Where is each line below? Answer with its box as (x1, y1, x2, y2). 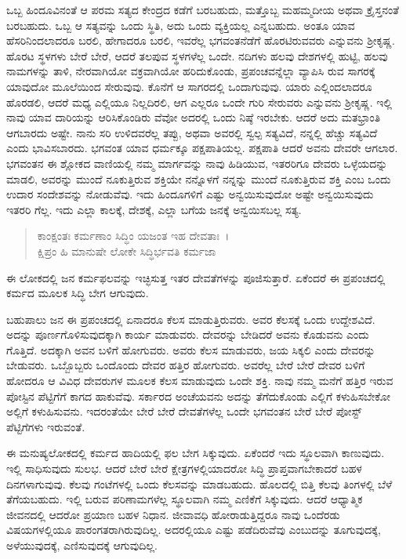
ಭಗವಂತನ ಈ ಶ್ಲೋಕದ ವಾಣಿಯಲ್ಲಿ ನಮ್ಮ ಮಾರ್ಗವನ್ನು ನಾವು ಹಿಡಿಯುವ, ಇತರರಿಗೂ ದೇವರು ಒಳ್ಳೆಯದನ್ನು (6, 154, 388, 171)
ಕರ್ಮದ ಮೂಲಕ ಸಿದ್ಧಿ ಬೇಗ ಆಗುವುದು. (6, 285, 149, 301)
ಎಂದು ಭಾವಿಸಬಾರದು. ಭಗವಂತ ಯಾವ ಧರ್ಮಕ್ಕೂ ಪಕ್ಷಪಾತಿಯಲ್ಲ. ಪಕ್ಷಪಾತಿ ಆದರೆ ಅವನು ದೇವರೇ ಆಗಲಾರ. (6, 140, 398, 156)
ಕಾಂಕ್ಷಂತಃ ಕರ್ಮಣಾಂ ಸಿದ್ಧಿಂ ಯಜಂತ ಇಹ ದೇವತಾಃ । (37, 227, 230, 244)
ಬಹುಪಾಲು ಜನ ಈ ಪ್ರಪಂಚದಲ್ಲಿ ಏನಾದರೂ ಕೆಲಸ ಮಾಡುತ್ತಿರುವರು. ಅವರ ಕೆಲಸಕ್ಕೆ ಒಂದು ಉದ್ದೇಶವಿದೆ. (6, 310, 375, 327)
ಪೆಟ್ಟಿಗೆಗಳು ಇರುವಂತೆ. (6, 418, 85, 434)
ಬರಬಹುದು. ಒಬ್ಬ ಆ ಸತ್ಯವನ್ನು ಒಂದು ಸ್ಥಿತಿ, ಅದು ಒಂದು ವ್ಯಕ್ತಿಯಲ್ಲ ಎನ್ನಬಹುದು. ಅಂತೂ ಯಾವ (6, 16, 355, 33)
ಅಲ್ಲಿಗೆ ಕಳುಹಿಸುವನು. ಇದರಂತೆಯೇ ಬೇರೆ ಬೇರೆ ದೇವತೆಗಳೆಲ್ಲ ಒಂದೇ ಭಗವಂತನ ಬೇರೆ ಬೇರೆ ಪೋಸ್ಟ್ (6, 403, 362, 419)
